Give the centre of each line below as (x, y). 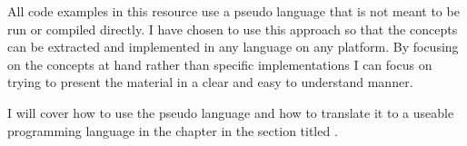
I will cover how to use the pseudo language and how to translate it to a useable (231, 112)
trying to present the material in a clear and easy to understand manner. (210, 82)
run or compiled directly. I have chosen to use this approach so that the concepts (233, 29)
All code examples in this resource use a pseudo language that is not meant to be (233, 11)
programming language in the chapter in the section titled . (173, 130)
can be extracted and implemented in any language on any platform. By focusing (233, 47)
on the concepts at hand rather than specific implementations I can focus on (220, 64)
